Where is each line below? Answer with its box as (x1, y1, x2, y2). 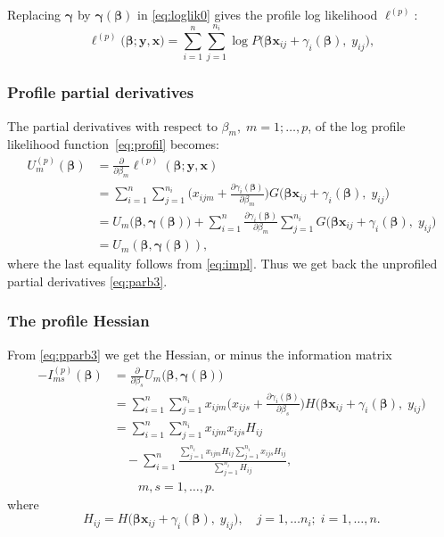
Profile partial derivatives (7, 81, 194, 103)
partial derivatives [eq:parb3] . (7, 271, 168, 290)
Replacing (7, 5, 62, 23)
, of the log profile (308, 116, 406, 135)
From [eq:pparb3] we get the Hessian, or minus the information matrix (7, 344, 392, 363)
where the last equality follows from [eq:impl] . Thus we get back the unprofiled (7, 254, 438, 273)
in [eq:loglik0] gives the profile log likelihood (137, 5, 378, 23)
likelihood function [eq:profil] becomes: (7, 135, 219, 153)
